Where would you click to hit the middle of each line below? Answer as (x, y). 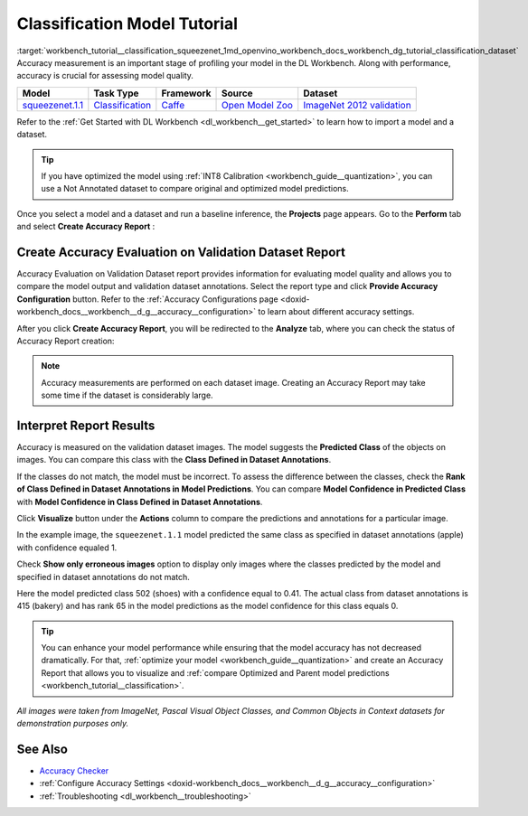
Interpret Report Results (86, 425)
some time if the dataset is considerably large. (127, 395)
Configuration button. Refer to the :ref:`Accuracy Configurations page (148, 299)
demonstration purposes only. (73, 724)
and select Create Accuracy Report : (86, 227)
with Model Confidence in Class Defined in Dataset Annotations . (140, 502)
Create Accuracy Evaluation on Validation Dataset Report (181, 252)
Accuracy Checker (74, 770)
